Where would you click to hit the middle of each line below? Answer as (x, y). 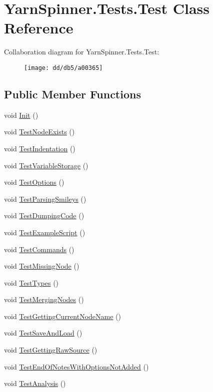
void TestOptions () (34, 182)
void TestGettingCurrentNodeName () (62, 316)
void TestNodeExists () (39, 132)
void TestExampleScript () (45, 232)
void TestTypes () (31, 282)
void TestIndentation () (40, 148)
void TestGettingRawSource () (51, 350)
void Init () (21, 115)
